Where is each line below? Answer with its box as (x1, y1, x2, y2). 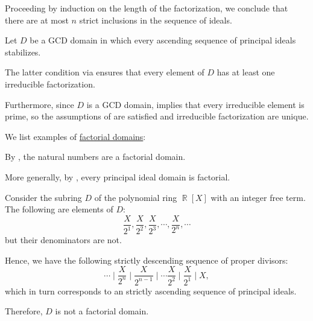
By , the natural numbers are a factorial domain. (5, 150, 186, 163)
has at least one (217, 66, 275, 78)
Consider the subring (5, 191, 82, 203)
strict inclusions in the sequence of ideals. (79, 13, 232, 26)
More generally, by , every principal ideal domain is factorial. (5, 170, 230, 183)
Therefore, (5, 305, 43, 317)
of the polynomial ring (94, 191, 177, 203)
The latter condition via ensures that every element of (5, 66, 204, 78)
